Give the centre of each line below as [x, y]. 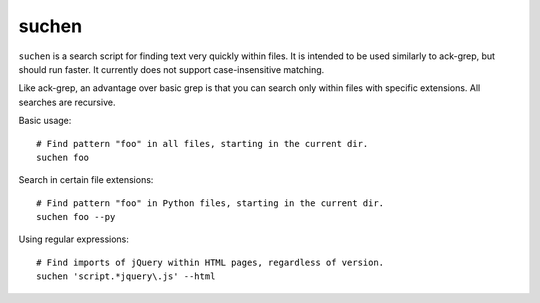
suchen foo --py [76, 217]
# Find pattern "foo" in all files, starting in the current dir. [202, 143]
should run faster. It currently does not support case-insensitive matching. [171, 69]
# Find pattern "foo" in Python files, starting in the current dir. [210, 203]
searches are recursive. [67, 102]
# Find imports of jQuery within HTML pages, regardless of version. [210, 262]
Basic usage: [45, 121]
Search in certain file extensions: [86, 180]
